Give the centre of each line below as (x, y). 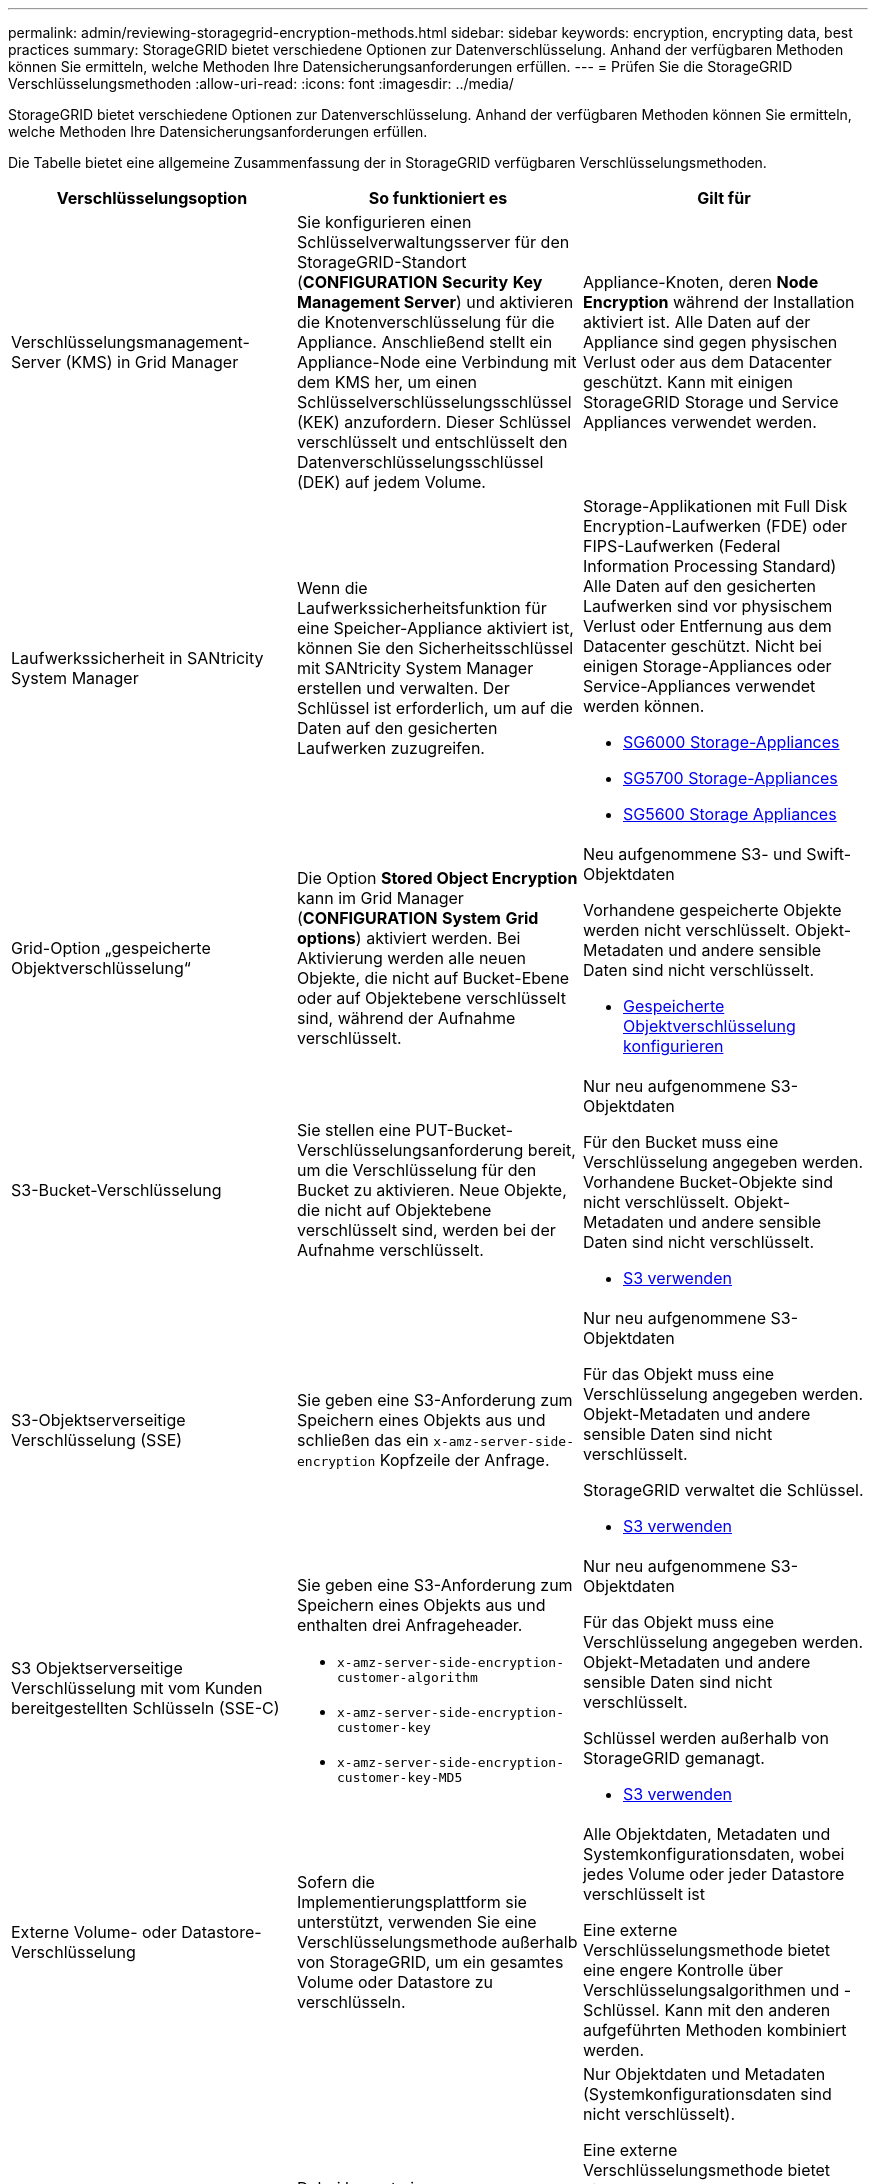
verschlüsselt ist (643, 1894)
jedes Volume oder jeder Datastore (713, 1874)
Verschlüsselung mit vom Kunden (137, 1688)
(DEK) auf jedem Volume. (391, 482)
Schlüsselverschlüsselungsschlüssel (434, 402)
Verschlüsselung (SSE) (97, 1440)
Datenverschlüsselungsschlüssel (420, 462)
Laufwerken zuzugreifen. (390, 748)
